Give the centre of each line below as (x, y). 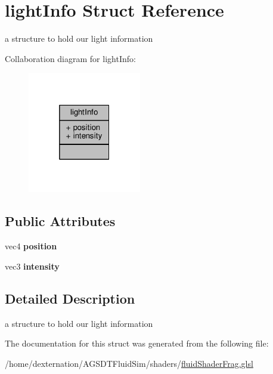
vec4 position (31, 246)
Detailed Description (70, 298)
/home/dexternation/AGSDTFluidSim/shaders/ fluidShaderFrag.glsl (129, 363)
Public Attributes (60, 221)
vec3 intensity (32, 266)
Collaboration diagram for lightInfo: (70, 58)
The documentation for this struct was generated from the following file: (137, 343)
